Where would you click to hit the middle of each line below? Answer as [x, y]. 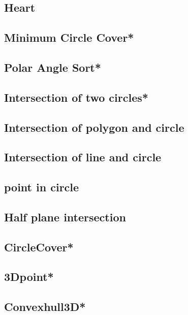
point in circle [42, 187]
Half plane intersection [65, 217]
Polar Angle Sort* [53, 67]
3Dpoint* [29, 277]
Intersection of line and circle [83, 157]
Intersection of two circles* [76, 97]
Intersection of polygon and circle [94, 127]
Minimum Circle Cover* [69, 37]
